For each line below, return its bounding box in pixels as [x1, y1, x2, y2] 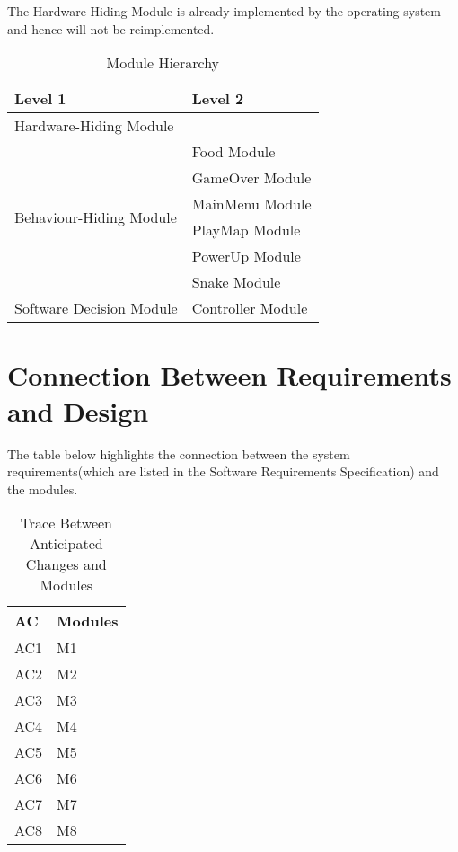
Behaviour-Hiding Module [14, 206, 177, 227]
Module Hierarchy [106, 52, 220, 74]
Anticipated [29, 533, 103, 555]
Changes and [25, 554, 107, 575]
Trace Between [20, 512, 112, 534]
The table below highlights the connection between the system [7, 444, 350, 463]
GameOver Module [191, 167, 312, 189]
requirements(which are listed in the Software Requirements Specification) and [7, 462, 439, 481]
